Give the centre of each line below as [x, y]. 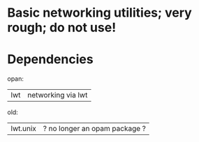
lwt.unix [24, 129]
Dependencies [50, 60]
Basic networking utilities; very [99, 13]
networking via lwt [58, 95]
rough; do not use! [62, 27]
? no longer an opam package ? [95, 129]
